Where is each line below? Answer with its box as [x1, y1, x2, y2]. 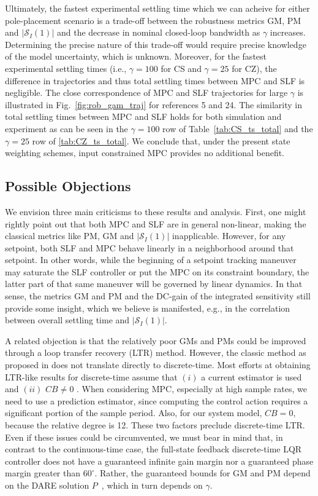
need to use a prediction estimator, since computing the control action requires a [5, 394, 308, 407]
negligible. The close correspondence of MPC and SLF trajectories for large [5, 86, 288, 99]
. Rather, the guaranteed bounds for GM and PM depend [94, 466, 311, 479]
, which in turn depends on [101, 478, 203, 491]
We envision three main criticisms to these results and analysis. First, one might [5, 205, 306, 218]
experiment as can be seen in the [5, 122, 128, 135]
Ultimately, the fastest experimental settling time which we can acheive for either [5, 2, 310, 14]
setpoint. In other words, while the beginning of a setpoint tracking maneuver [5, 253, 297, 266]
